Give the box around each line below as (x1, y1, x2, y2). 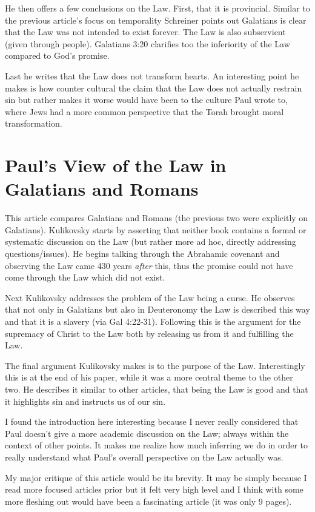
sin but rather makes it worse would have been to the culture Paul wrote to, (5, 93, 288, 106)
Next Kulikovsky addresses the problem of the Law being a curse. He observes (5, 291, 295, 304)
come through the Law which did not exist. (5, 271, 165, 284)
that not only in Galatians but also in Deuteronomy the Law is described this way (5, 303, 310, 316)
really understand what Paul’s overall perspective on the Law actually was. (5, 450, 283, 463)
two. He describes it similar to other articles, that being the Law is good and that (5, 382, 308, 395)
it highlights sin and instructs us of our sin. (5, 394, 166, 407)
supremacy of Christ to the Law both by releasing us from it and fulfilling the (5, 327, 294, 339)
